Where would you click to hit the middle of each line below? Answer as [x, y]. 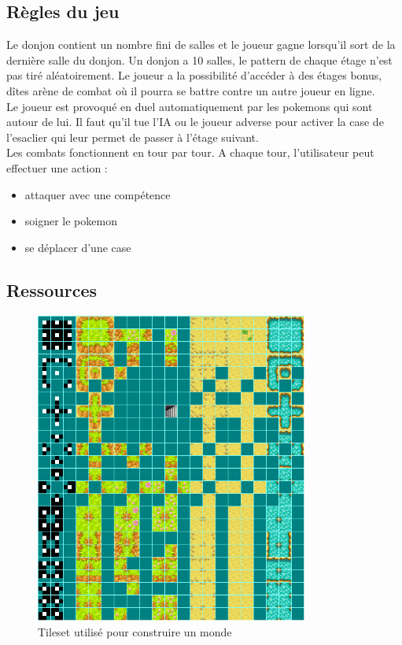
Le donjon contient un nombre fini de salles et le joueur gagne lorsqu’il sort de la [201, 44]
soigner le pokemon [71, 221]
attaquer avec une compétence [98, 194]
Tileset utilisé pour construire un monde [135, 631]
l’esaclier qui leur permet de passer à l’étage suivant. [133, 137]
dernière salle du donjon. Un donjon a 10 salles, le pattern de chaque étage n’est [199, 59]
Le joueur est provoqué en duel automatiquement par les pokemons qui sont [190, 106]
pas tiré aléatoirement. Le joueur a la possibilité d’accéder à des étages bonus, [194, 75]
